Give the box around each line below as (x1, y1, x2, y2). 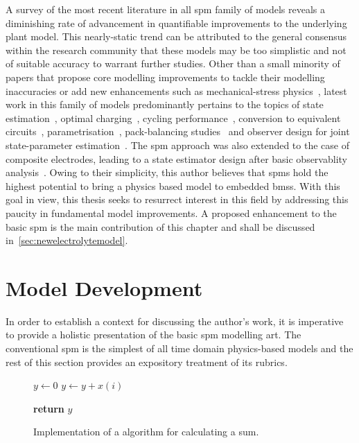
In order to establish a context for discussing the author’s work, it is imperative (6, 313, 344, 328)
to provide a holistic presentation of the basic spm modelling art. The (6, 327, 301, 342)
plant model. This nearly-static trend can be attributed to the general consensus (6, 29, 347, 44)
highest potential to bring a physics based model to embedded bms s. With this (6, 178, 340, 193)
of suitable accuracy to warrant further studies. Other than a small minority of (6, 56, 340, 71)
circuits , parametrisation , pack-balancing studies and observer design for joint (6, 124, 350, 139)
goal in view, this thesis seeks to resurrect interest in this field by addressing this (6, 192, 349, 207)
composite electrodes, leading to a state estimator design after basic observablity (6, 151, 347, 166)
